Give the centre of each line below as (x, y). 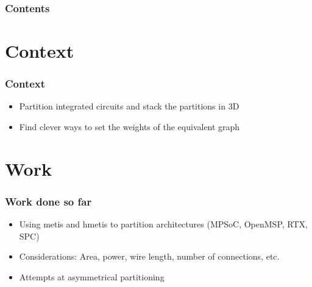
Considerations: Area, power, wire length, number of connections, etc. (149, 256)
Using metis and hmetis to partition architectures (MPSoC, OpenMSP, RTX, (163, 224)
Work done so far (48, 201)
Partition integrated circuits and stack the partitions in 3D (129, 106)
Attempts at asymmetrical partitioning (92, 277)
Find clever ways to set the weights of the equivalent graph (129, 127)
